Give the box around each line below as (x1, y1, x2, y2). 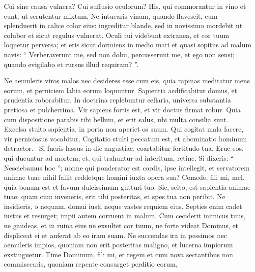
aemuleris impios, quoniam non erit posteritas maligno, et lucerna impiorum (4, 239, 233, 250)
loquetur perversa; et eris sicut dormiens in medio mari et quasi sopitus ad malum (4, 39, 252, 50)
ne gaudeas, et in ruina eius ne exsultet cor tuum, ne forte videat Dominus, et (4, 220, 238, 231)
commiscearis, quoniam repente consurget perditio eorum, (4, 259, 178, 269)
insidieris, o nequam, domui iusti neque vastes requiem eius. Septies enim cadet (4, 201, 242, 211)
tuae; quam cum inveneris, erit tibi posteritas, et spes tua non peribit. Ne (4, 191, 226, 202)
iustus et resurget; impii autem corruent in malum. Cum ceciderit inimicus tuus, (4, 210, 246, 221)
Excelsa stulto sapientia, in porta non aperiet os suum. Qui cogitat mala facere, (4, 124, 244, 134)
